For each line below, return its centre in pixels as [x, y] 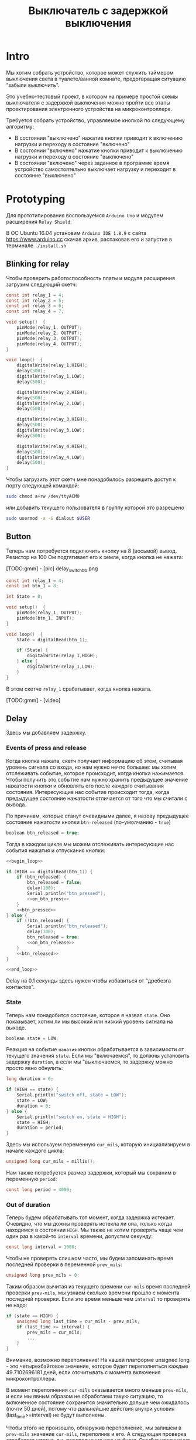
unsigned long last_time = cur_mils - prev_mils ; [78, 1321]
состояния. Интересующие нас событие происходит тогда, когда [88, 792]
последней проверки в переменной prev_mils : [64, 1264]
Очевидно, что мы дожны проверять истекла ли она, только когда [89, 1224]
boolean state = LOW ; [32, 1038]
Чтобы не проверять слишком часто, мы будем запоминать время [90, 1259]
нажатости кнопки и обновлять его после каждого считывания [85, 786]
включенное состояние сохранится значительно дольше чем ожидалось [98, 1402]
